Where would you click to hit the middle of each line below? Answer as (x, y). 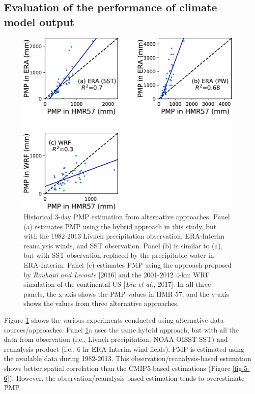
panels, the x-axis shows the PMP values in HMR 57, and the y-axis (127, 293)
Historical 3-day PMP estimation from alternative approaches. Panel (127, 217)
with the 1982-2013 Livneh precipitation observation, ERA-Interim (124, 236)
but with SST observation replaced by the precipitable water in (119, 255)
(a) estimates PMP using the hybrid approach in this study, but (120, 226)
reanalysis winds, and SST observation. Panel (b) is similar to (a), (123, 245)
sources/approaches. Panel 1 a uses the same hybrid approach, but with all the (121, 329)
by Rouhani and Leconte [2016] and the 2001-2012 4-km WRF (117, 274)
